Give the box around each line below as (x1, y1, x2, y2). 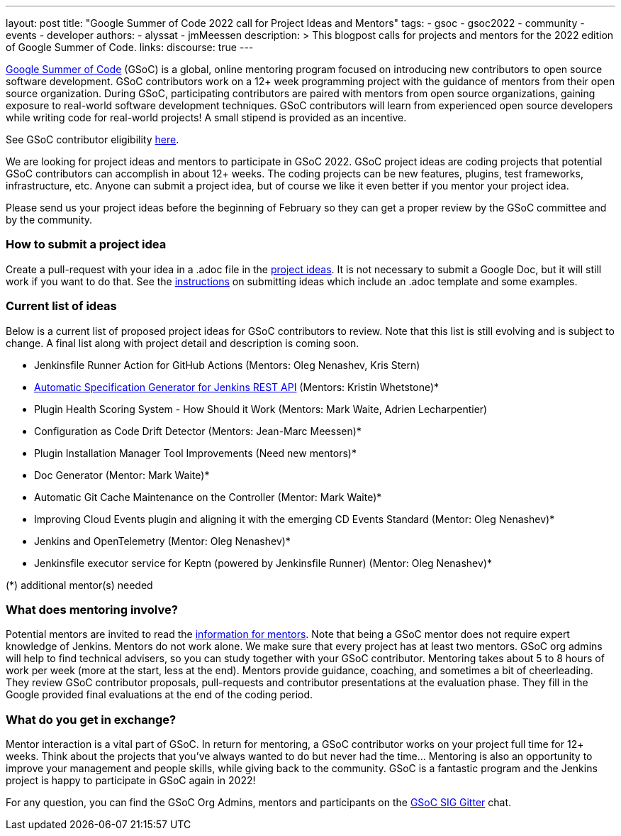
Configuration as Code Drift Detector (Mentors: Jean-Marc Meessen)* (34, 424, 362, 437)
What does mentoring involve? (6, 602, 178, 617)
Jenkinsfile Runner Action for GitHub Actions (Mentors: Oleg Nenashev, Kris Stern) (34, 358, 420, 371)
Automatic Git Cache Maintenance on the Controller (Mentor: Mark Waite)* (34, 490, 382, 503)
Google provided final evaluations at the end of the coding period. (6, 688, 313, 701)
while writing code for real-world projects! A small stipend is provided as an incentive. (6, 111, 407, 123)
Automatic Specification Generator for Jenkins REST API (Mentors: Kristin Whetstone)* (34, 380, 440, 393)
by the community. (6, 214, 93, 226)
